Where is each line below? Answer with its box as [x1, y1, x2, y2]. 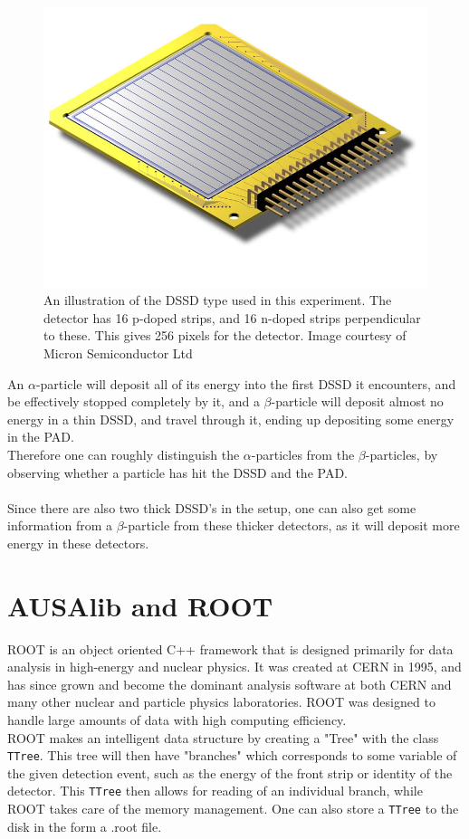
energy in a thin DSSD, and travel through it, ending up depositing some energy [7, 409, 455, 428]
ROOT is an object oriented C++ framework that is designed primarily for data [7, 639, 454, 658]
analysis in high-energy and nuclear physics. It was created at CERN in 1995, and [7, 657, 462, 676]
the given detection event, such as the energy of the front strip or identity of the [7, 763, 453, 782]
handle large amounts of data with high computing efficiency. [7, 710, 347, 729]
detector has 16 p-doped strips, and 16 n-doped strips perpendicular [43, 308, 421, 327]
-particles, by [365, 444, 438, 463]
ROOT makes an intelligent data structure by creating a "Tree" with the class [7, 728, 439, 747]
